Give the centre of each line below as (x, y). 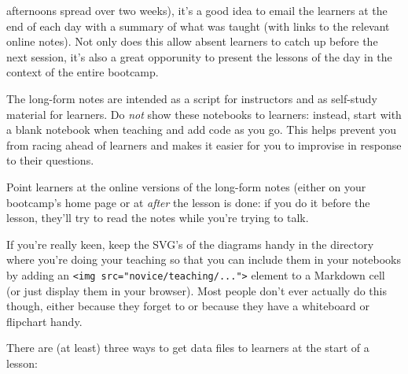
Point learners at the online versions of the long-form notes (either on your (186, 186)
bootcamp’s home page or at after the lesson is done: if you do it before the (188, 202)
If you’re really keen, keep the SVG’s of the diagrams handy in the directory (190, 244)
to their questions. (50, 160)
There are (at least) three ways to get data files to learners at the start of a (188, 348)
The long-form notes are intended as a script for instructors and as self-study (192, 98)
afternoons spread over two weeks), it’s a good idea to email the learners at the (197, 10)
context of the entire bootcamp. (83, 72)
